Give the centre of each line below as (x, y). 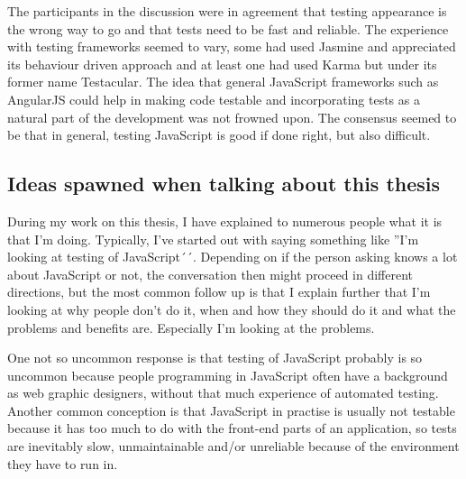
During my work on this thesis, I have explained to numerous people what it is (225, 221)
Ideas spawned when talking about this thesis (224, 184)
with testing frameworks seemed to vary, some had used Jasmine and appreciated (232, 46)
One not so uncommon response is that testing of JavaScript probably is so (215, 358)
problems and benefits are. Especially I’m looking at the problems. (191, 327)
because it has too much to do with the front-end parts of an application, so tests (232, 428)
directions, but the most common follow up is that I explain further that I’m (219, 292)
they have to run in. (63, 463)
